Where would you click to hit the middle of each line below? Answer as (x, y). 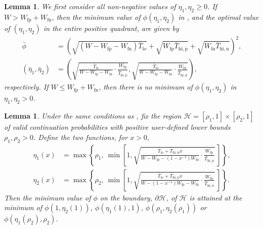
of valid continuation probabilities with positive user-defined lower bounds (117, 127)
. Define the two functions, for (80, 137)
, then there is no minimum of (146, 87)
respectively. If (26, 87)
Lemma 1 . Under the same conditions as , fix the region (93, 116)
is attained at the (216, 197)
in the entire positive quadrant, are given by (111, 28)
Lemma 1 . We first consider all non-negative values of (90, 6)
